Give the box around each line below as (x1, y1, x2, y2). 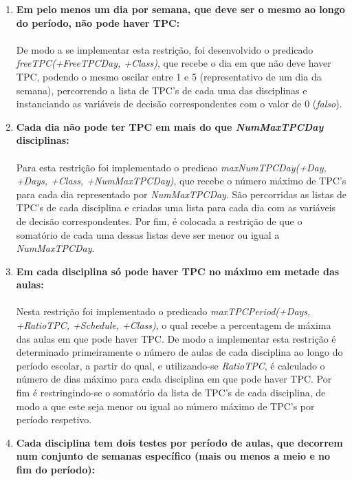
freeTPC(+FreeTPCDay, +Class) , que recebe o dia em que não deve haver (16, 56, 331, 70)
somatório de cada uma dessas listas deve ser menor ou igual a (16, 227, 280, 242)
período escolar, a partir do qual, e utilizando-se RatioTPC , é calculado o (16, 358, 325, 372)
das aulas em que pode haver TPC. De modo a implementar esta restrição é (16, 331, 336, 345)
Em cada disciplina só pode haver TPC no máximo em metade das (16, 264, 340, 278)
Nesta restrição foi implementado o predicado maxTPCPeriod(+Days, (16, 304, 311, 319)
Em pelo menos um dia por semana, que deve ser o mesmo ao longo (16, 2, 345, 16)
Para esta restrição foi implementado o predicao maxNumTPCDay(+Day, (16, 160, 327, 174)
